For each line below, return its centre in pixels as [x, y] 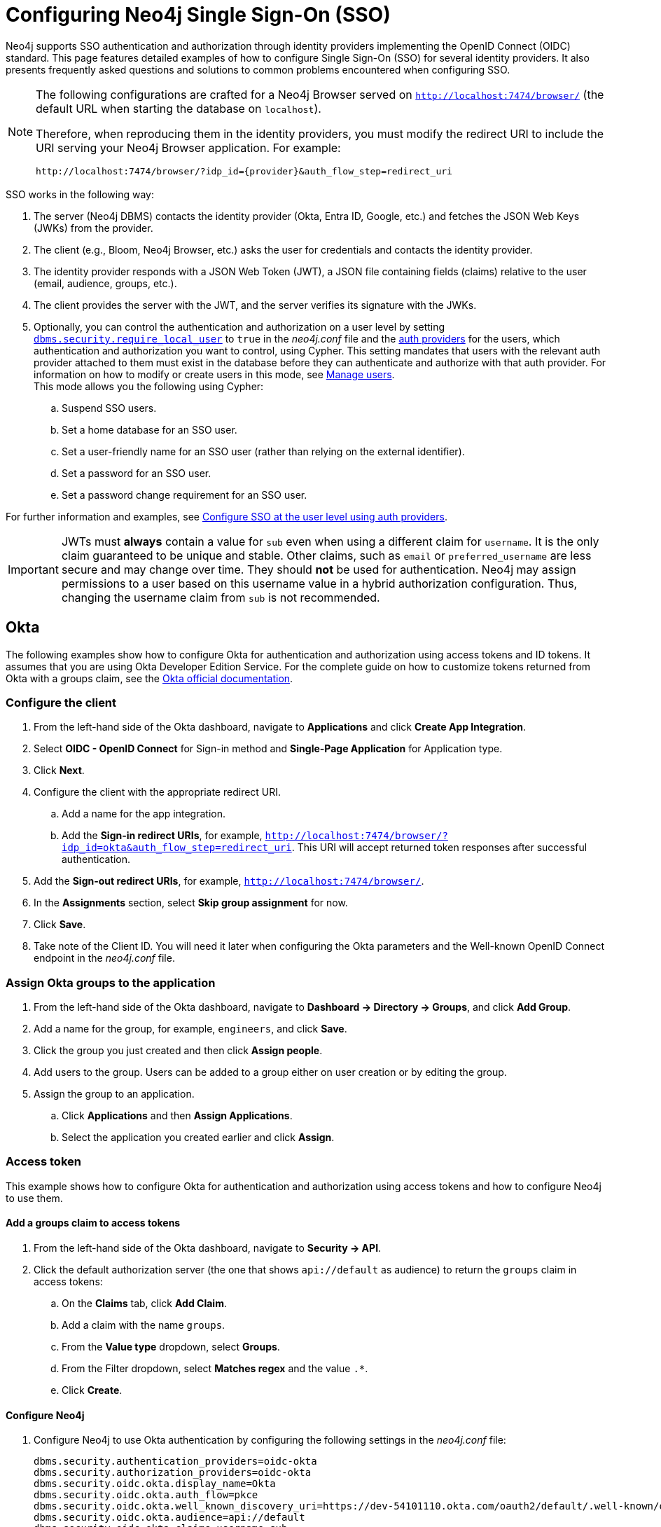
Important [33, 569]
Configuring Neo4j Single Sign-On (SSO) [198, 15]
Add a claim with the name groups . [144, 1325]
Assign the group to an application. [114, 1094]
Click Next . [59, 771]
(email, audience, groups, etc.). [105, 283]
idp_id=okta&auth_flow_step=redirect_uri [177, 848]
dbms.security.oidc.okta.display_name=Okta [155, 1484]
